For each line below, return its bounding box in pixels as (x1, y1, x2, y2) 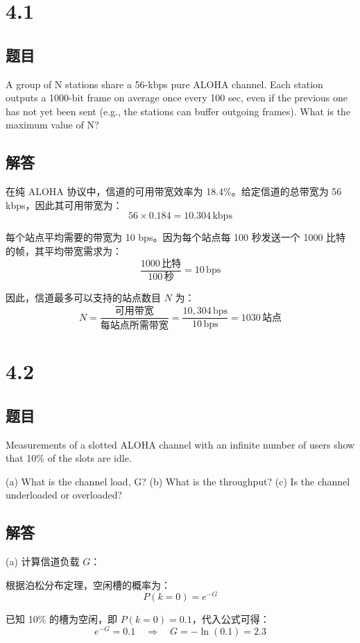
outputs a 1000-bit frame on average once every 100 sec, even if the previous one (6, 90, 348, 105)
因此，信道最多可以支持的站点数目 (6, 290, 161, 305)
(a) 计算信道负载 (6, 554, 80, 569)
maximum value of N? (6, 117, 99, 132)
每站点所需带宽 (100, 320, 169, 331)
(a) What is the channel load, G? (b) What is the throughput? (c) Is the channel (6, 474, 350, 488)
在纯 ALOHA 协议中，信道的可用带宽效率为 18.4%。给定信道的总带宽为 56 (6, 184, 342, 199)
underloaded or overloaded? (6, 487, 123, 502)
